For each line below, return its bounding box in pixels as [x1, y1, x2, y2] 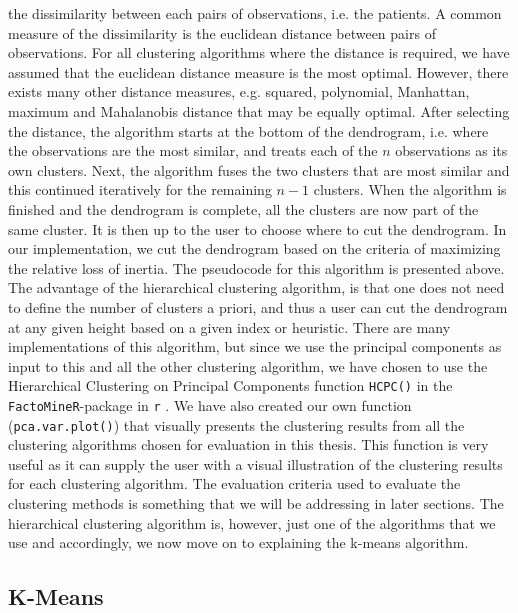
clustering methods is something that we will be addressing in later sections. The [8, 493, 504, 514]
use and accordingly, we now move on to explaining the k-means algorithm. [8, 532, 469, 553]
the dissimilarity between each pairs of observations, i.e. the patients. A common [8, 3, 502, 23]
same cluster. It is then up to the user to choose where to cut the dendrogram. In [8, 218, 507, 239]
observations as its [395, 140, 508, 161]
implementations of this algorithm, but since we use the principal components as [8, 336, 502, 357]
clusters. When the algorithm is [313, 179, 507, 200]
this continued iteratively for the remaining [8, 179, 272, 200]
